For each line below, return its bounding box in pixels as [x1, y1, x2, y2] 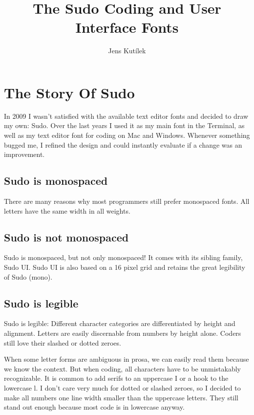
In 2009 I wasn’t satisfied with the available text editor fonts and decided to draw [4, 110, 249, 121]
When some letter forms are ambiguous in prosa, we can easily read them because [4, 354, 249, 364]
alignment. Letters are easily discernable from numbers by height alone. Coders [4, 328, 241, 338]
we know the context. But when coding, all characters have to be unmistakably [4, 363, 241, 373]
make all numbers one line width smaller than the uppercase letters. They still [4, 392, 239, 402]
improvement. [4, 149, 45, 159]
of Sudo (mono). [4, 271, 53, 282]
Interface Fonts [75, 17, 179, 37]
